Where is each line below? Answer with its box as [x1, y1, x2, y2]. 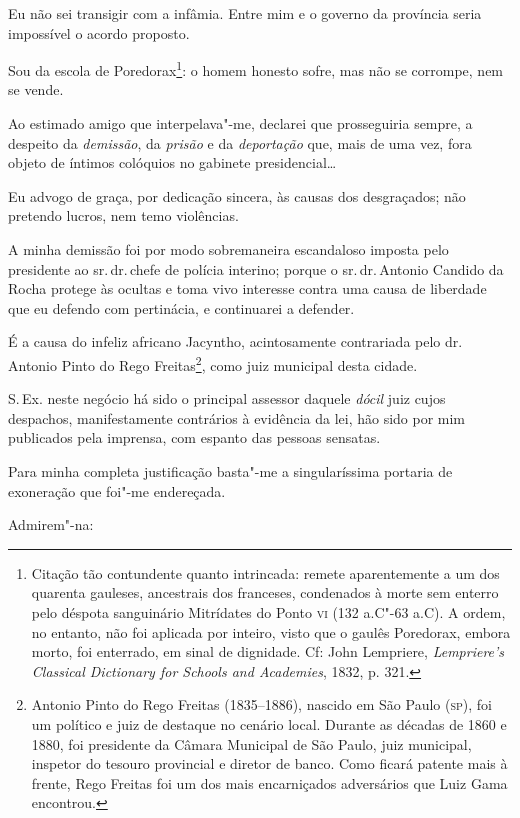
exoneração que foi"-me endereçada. [8, 480, 226, 501]
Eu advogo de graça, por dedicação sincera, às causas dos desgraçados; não [8, 185, 466, 206]
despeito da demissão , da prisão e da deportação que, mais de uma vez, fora [8, 132, 472, 153]
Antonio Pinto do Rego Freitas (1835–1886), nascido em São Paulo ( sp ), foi [31, 694, 492, 715]
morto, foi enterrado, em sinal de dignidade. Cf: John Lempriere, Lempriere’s [31, 641, 505, 662]
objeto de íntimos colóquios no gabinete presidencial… [8, 152, 337, 173]
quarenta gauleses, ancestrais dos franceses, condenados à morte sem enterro [31, 582, 499, 603]
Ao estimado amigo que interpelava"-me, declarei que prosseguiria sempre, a [8, 113, 473, 134]
